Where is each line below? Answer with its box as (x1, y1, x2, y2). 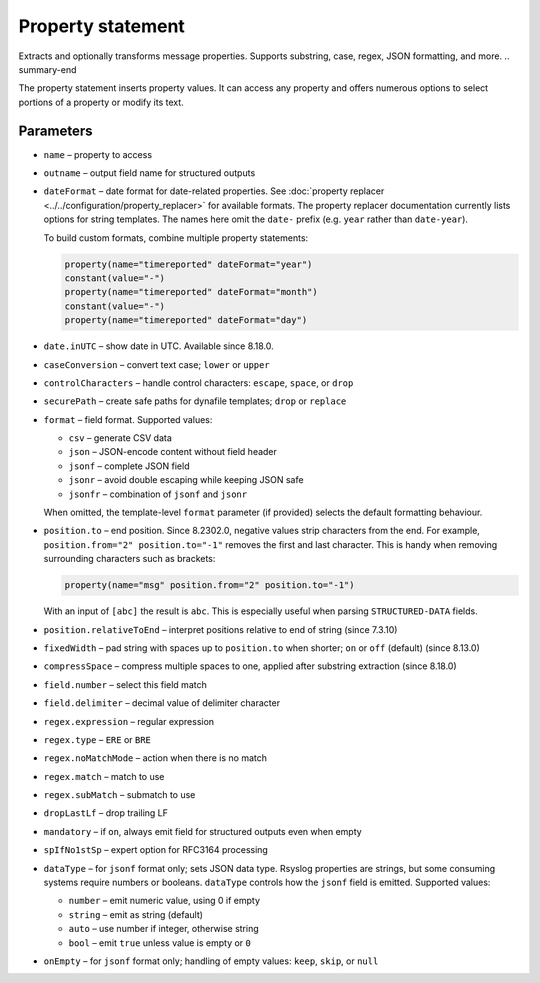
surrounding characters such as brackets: (43, 553, 216, 565)
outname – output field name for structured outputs (43, 167, 256, 179)
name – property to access (43, 148, 153, 160)
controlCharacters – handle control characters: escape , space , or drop (43, 376, 354, 389)
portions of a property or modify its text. (18, 96, 184, 108)
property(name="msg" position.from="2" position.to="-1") (64, 580, 355, 591)
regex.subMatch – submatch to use (43, 789, 196, 801)
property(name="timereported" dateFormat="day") (64, 315, 308, 326)
